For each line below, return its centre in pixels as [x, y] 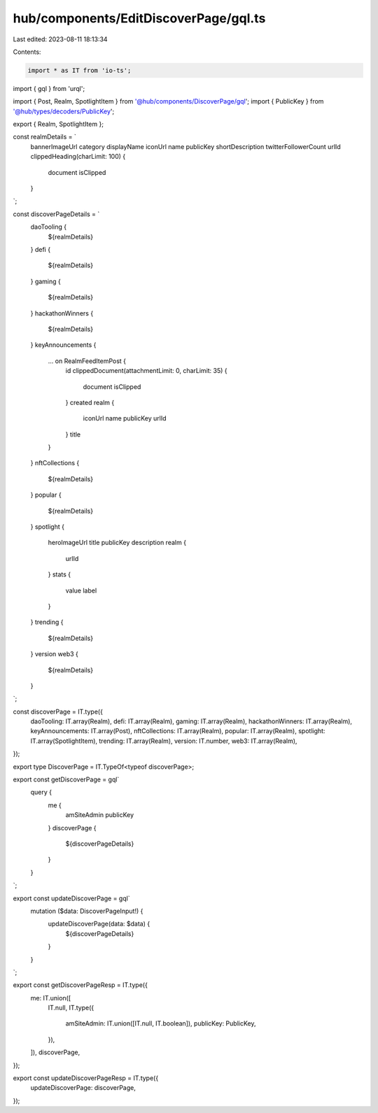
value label [81, 590]
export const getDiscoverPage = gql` [66, 779]
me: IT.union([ [51, 998]
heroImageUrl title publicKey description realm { [117, 543]
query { [41, 792]
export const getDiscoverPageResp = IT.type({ [80, 985]
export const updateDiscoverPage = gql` [71, 898]
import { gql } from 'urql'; [49, 88]
